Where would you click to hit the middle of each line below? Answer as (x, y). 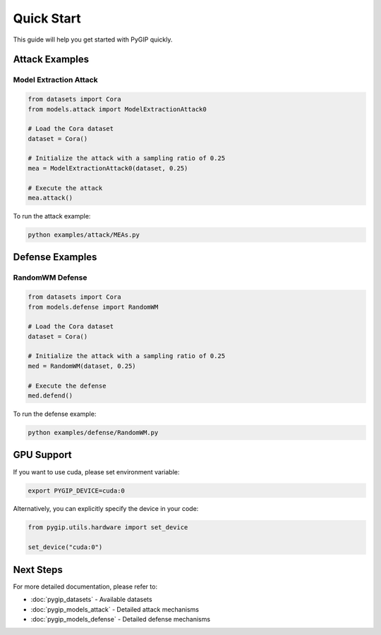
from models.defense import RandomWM (93, 307)
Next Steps (38, 570)
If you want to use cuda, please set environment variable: (96, 471)
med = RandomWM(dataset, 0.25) (82, 366)
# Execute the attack (65, 188)
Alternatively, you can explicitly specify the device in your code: (106, 509)
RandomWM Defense (50, 278)
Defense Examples (55, 257)
